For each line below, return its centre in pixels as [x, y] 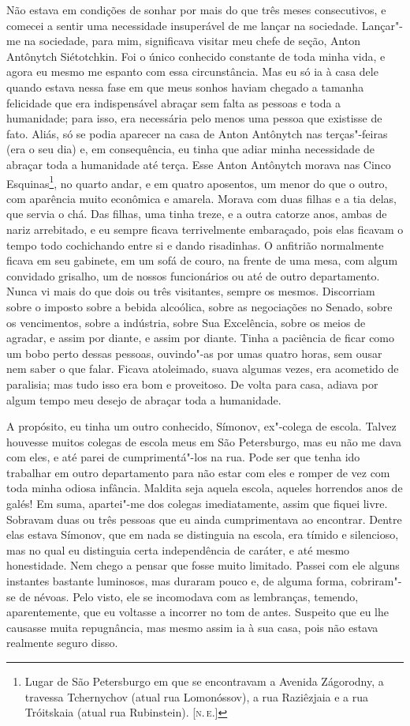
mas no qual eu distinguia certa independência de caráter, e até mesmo [178, 549]
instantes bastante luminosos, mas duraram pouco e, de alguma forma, [177, 581]
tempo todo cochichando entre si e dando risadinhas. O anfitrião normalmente [195, 245]
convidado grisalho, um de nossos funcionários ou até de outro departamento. [193, 275]
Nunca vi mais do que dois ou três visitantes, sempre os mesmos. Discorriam [191, 291]
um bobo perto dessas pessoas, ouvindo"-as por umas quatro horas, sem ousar [194, 353]
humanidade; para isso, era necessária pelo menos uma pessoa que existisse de [194, 118]
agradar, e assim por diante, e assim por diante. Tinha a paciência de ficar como [201, 338]
